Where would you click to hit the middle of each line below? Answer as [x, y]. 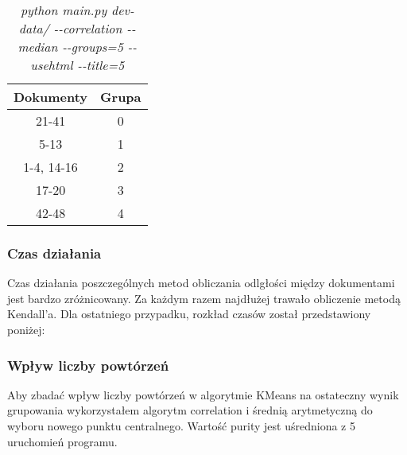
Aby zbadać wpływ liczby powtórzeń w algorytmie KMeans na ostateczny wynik [203, 394]
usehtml [52, 65]
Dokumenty [51, 97]
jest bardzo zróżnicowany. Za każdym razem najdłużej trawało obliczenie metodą [204, 298]
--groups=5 [93, 47]
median [38, 47]
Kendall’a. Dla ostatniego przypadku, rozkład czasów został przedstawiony [189, 314]
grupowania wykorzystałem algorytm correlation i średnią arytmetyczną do [190, 410]
